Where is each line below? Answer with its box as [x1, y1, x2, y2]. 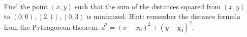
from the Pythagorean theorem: [4, 21, 99, 32]
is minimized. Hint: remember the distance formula [87, 11, 241, 21]
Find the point [4, 1, 48, 11]
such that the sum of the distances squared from [75, 1, 221, 11]
